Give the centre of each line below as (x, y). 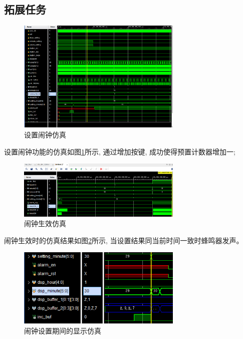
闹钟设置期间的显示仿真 (63, 330)
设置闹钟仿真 (45, 134)
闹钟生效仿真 (45, 223)
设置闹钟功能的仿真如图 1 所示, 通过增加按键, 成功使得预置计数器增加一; (120, 151)
